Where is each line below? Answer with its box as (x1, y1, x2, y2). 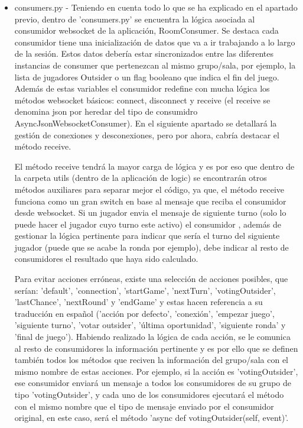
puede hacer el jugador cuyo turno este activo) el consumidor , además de (14, 218, 281, 230)
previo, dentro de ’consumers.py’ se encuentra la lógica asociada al (14, 12, 255, 25)
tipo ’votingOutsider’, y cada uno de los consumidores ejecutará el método (14, 388, 284, 400)
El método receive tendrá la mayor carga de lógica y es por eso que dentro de (14, 160, 295, 172)
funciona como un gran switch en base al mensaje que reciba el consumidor (14, 194, 286, 207)
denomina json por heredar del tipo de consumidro (14, 105, 198, 118)
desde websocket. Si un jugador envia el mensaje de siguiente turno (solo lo (14, 206, 286, 219)
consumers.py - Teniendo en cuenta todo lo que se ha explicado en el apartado (14, 1, 298, 13)
